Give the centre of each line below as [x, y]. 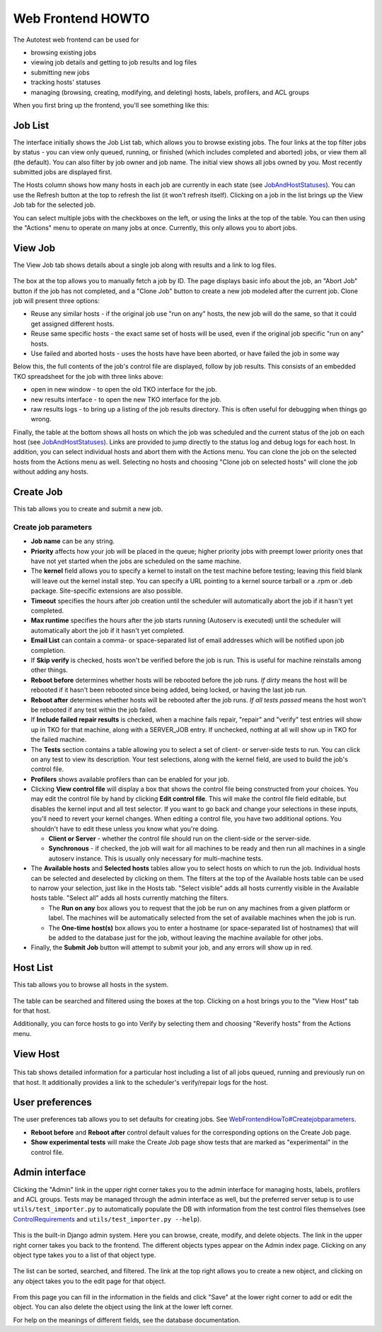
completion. [48, 650]
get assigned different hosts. [73, 324]
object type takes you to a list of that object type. [85, 1255]
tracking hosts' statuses [66, 82]
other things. [50, 670]
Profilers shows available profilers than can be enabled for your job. [130, 779]
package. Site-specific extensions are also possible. [107, 591]
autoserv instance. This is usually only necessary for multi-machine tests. [156, 858]
